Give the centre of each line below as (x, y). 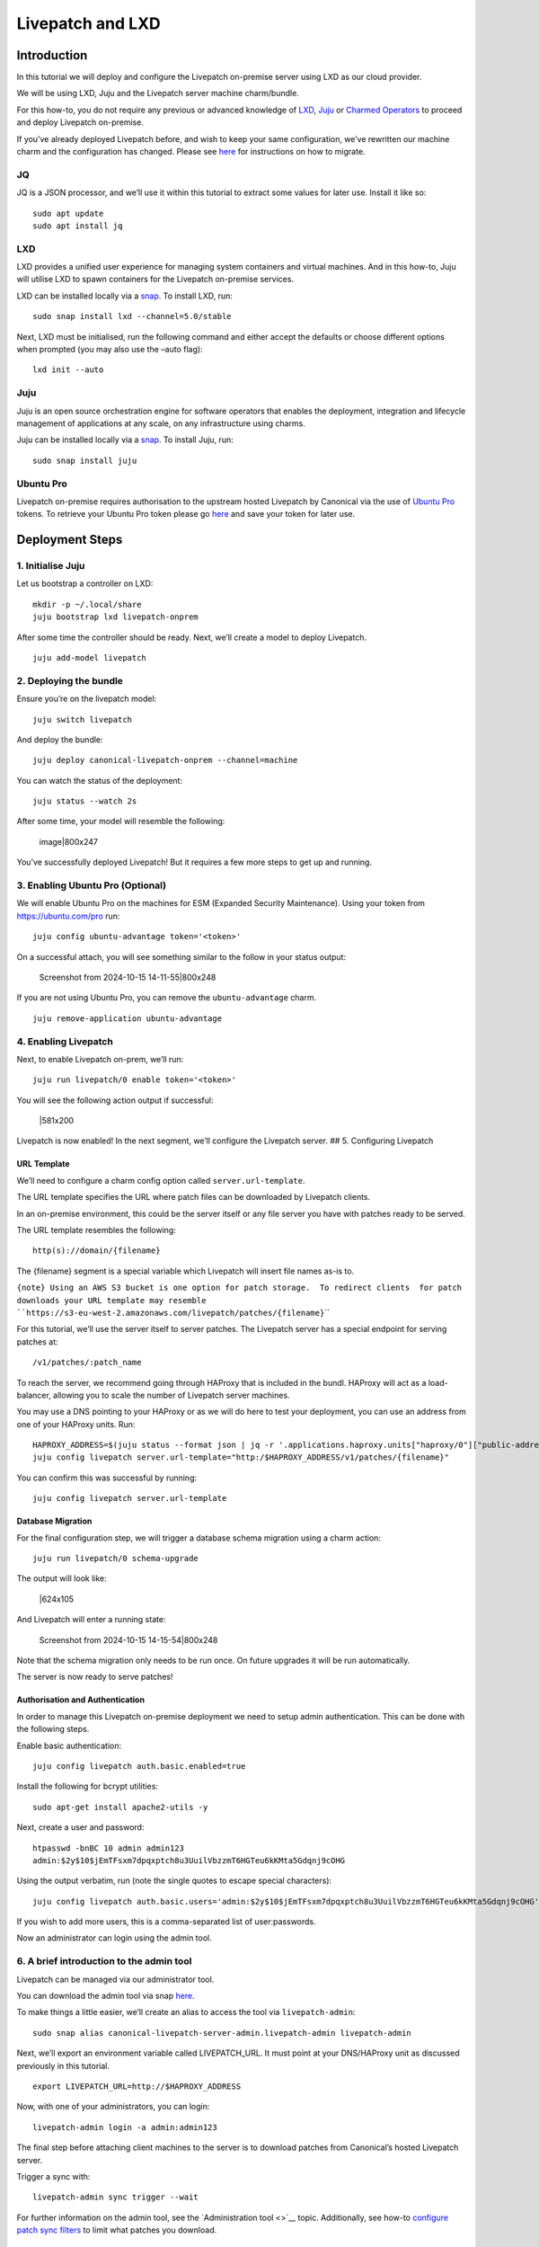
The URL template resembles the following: (97, 1230)
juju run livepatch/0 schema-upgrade (116, 1559)
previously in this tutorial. (63, 2065)
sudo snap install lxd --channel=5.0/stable (133, 316)
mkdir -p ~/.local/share (87, 604)
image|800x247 (69, 841)
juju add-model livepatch (90, 657)
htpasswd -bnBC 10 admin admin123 (108, 1848)
